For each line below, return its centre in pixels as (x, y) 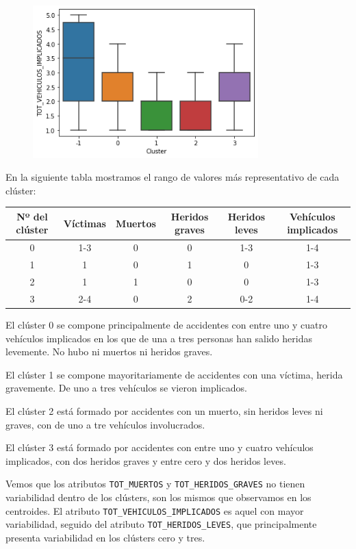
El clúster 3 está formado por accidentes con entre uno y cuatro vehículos (160, 447)
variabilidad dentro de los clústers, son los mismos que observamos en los (158, 497)
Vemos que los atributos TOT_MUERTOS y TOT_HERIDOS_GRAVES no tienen (155, 484)
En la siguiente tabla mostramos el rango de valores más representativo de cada (173, 177)
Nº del (32, 216)
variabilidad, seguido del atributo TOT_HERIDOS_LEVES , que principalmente (161, 524)
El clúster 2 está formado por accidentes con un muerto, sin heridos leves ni (164, 410)
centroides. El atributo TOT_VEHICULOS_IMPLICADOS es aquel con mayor (155, 510)
